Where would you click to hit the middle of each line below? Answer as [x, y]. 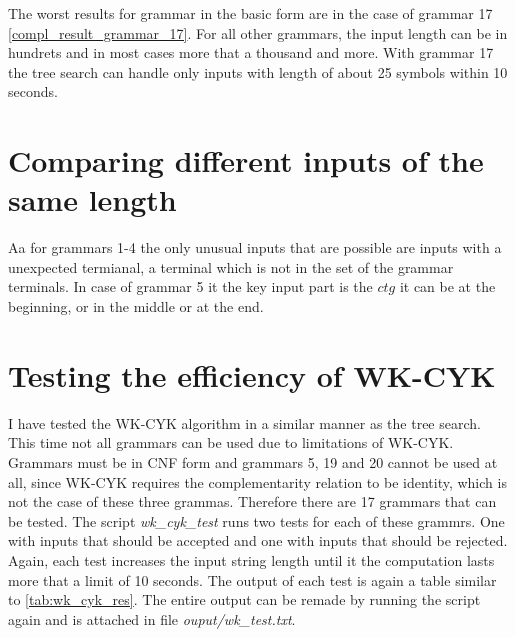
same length [92, 199]
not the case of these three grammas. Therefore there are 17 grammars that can [252, 501]
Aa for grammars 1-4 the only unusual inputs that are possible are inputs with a [255, 247]
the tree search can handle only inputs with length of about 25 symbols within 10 [258, 71]
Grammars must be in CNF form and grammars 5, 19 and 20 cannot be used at [253, 461]
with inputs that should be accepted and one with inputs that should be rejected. [258, 540]
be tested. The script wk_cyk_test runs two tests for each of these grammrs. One [256, 520]
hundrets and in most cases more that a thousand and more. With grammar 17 [251, 52]
